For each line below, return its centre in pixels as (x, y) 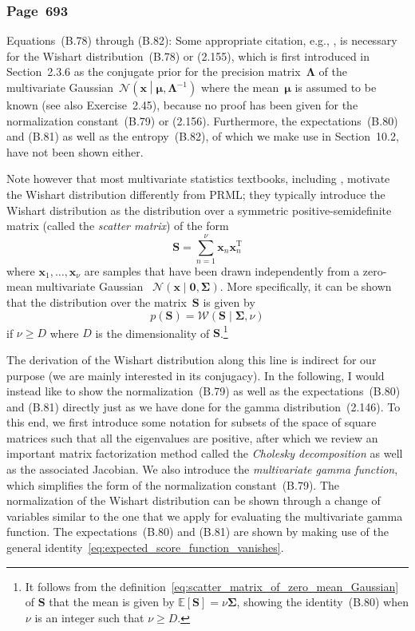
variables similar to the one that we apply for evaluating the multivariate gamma (205, 516)
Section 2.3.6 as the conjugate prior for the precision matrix (154, 71)
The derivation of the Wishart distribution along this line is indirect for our (192, 359)
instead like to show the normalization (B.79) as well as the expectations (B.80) (204, 391)
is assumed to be (336, 87)
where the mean (240, 87)
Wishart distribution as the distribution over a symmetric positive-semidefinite (199, 210)
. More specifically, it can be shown (306, 286)
